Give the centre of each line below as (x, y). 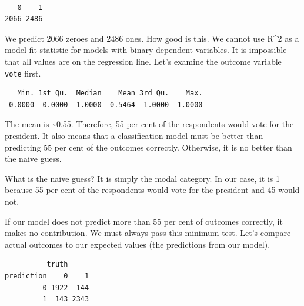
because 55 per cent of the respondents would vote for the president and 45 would (152, 190)
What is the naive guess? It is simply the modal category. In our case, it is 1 (143, 178)
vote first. (23, 73)
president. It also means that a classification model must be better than (134, 135)
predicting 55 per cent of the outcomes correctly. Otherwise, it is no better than (148, 147)
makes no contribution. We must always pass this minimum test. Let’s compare (148, 233)
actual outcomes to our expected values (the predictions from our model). (138, 244)
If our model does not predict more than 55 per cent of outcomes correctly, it (144, 221)
